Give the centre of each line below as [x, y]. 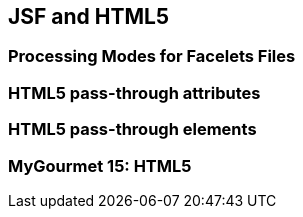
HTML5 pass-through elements [132, 129]
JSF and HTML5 [89, 16]
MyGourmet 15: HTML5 [100, 165]
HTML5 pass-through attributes [134, 92]
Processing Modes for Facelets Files [152, 56]
